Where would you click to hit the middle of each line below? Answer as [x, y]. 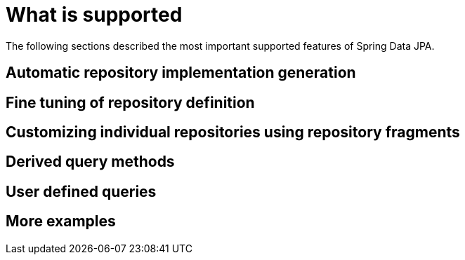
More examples [61, 221]
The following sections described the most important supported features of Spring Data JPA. [220, 46]
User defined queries [81, 191]
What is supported [94, 15]
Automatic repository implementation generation [181, 73]
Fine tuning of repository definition [130, 102]
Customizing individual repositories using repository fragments [233, 132]
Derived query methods [90, 162]
